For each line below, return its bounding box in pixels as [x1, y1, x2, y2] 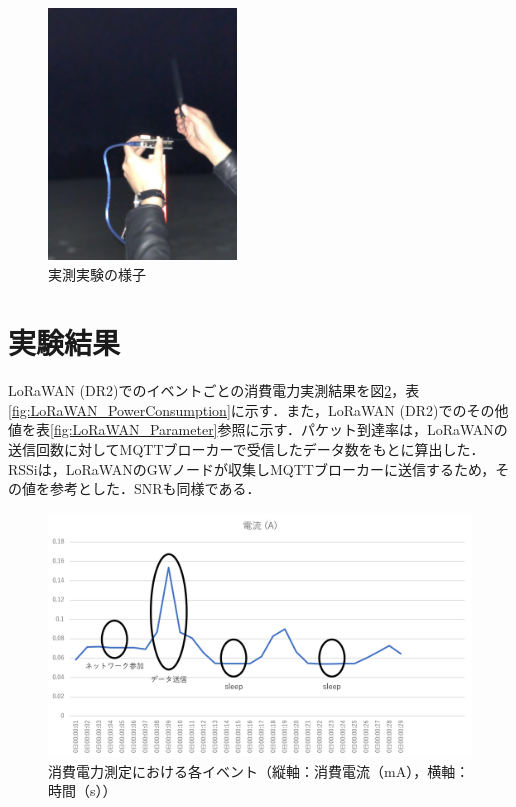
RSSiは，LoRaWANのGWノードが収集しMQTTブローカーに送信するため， [8, 458, 496, 479]
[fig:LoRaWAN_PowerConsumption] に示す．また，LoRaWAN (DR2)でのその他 [8, 399, 509, 420]
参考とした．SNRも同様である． [49, 478, 261, 499]
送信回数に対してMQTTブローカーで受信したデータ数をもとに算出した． [8, 439, 485, 460]
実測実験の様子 [48, 263, 146, 284]
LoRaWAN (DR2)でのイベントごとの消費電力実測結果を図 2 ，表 [8, 380, 420, 401]
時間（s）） [48, 780, 117, 801]
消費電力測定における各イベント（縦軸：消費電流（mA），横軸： [48, 760, 470, 781]
